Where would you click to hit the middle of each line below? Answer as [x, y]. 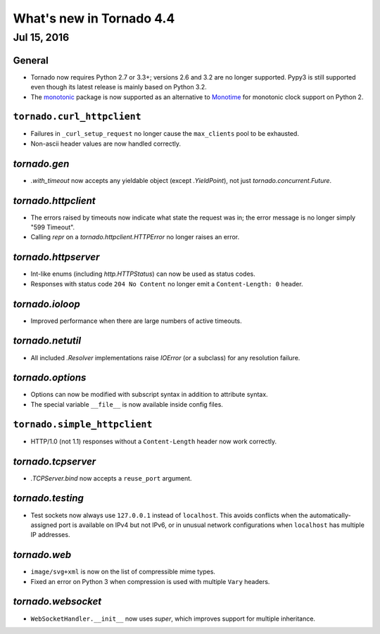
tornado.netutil [47, 341]
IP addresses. [50, 535]
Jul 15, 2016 [41, 37]
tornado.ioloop [46, 304]
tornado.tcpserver [55, 461]
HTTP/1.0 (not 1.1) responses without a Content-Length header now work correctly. [154, 441]
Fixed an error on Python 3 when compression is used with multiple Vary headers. [150, 581]
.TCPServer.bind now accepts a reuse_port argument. [112, 478]
